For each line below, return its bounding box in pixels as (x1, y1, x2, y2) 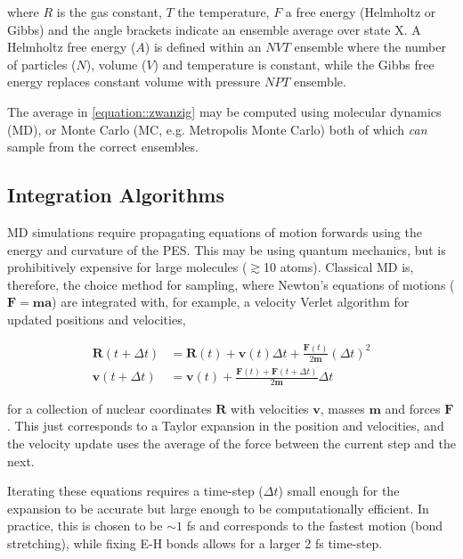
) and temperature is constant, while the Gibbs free (153, 54, 435, 73)
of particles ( (7, 54, 77, 73)
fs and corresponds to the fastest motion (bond (186, 516, 443, 535)
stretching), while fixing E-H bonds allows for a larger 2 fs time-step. (7, 534, 383, 553)
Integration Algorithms (7, 181, 224, 209)
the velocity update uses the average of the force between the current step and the (7, 434, 456, 453)
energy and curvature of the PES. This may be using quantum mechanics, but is (7, 240, 446, 259)
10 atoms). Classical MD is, (264, 258, 414, 276)
